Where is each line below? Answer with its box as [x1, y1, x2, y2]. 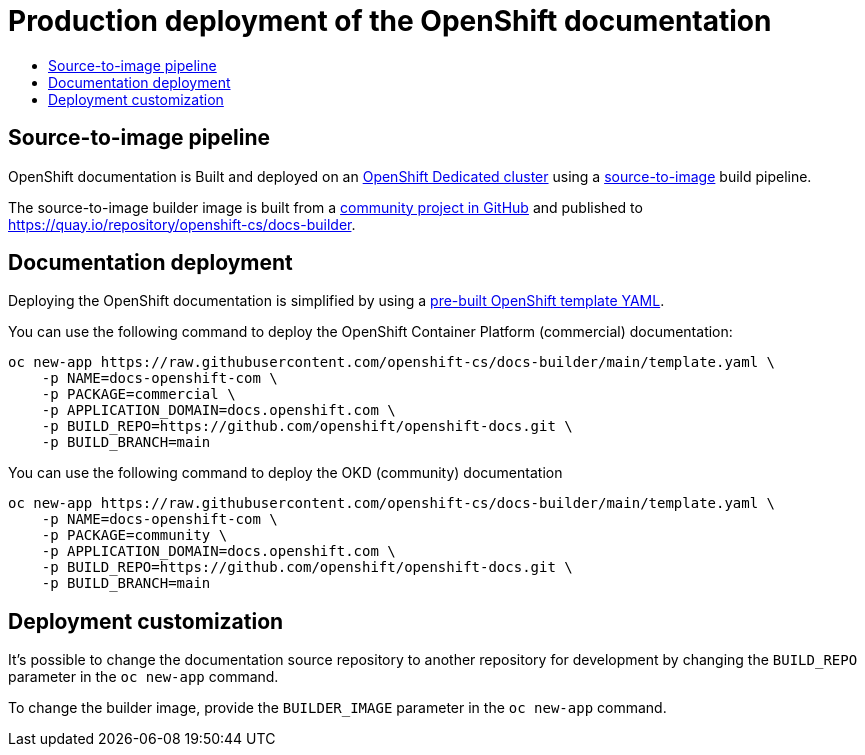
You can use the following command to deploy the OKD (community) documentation [8, 464, 563, 482]
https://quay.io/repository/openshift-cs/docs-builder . [8, 215, 356, 233]
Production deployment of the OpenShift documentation [8, 4, 772, 38]
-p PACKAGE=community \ [41, 527, 228, 544]
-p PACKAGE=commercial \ [41, 386, 236, 403]
